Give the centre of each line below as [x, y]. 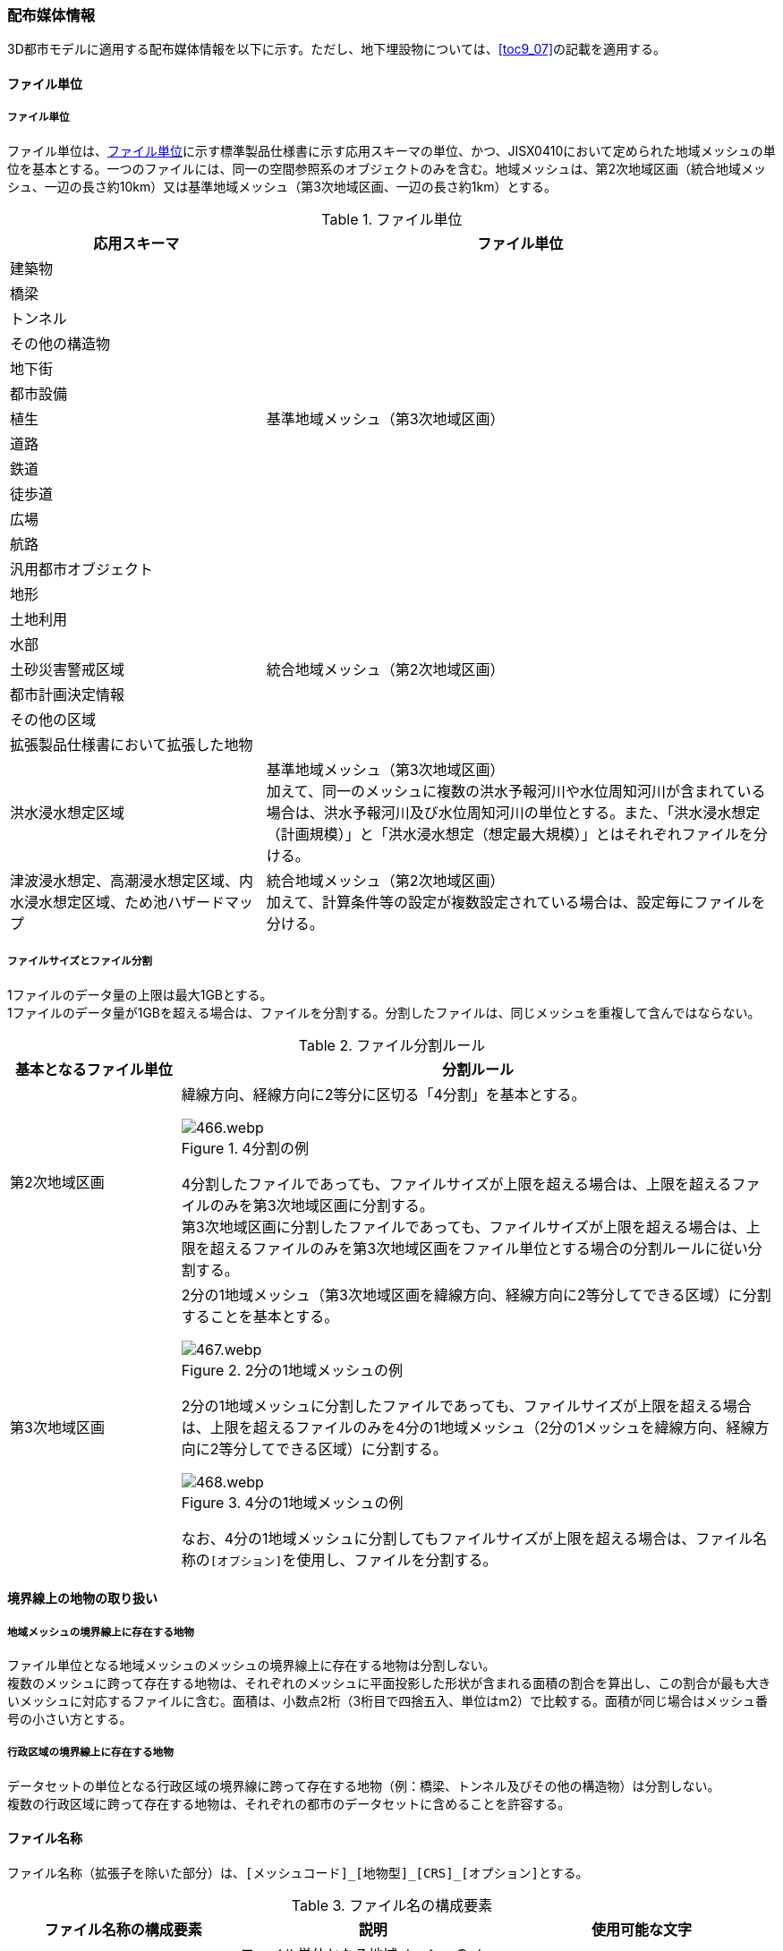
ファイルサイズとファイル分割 [80, 962]
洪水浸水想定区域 [68, 812]
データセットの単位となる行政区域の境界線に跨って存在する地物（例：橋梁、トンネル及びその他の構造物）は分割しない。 [364, 1785]
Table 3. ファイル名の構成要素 [392, 1905]
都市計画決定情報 [68, 694]
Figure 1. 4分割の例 [245, 1148]
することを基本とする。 [260, 1316]
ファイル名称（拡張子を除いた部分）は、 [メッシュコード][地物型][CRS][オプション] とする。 [298, 1872]
